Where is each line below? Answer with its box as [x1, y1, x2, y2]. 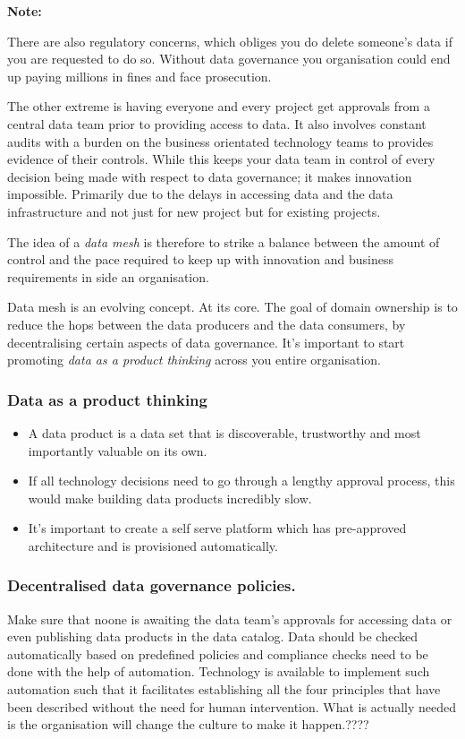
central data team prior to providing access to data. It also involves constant [7, 114, 427, 133]
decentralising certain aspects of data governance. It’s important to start [7, 332, 405, 351]
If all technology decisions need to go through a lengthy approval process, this [28, 471, 455, 490]
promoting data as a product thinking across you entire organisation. [7, 350, 381, 369]
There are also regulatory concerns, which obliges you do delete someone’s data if [7, 31, 452, 50]
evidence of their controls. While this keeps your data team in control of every [7, 150, 435, 168]
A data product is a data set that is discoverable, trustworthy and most [28, 423, 421, 442]
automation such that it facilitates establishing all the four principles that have [7, 680, 441, 699]
